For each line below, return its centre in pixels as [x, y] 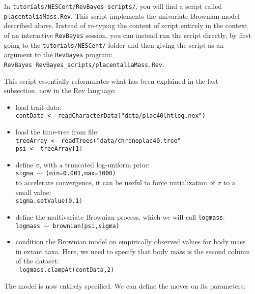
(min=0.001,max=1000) [81, 174]
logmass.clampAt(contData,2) [67, 270]
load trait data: [39, 107]
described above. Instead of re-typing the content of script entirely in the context [126, 25]
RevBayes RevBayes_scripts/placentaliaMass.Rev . [84, 64]
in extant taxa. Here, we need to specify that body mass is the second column [133, 251]
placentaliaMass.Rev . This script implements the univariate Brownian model [122, 16]
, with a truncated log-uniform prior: [95, 164]
